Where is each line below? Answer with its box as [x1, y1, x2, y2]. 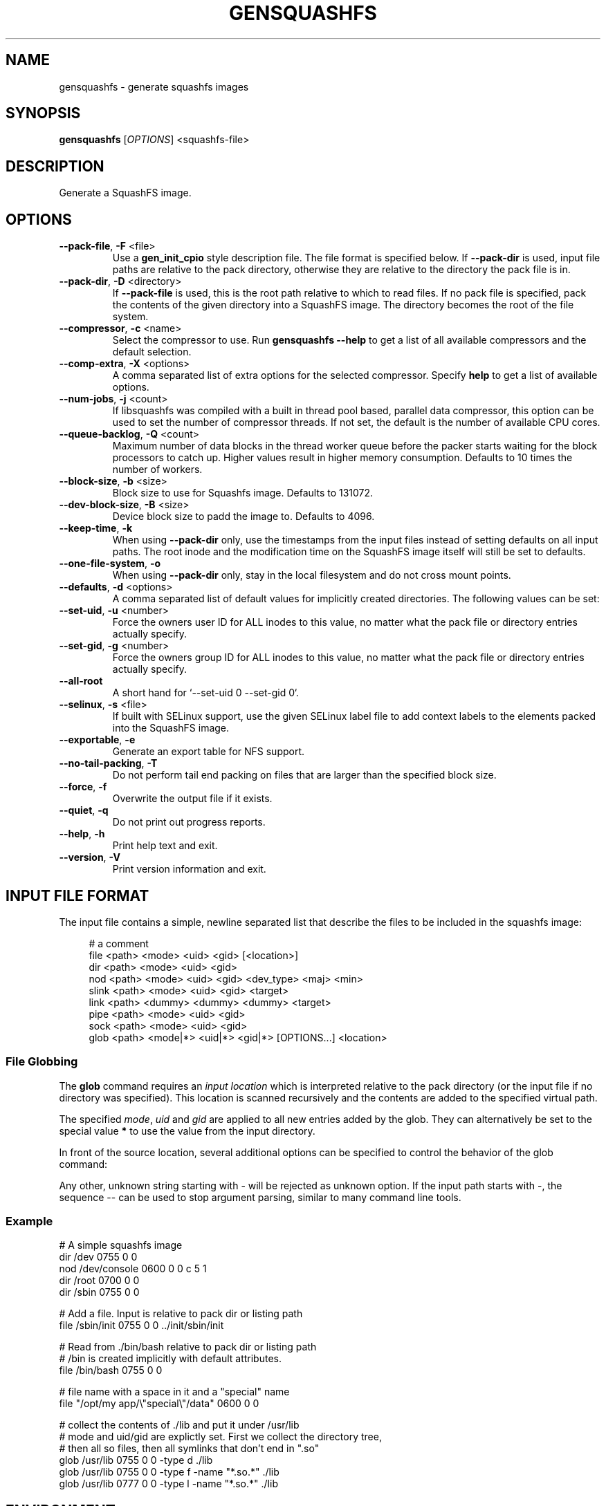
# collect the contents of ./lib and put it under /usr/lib [59, 1419, 300, 1431]
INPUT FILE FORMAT [6, 886, 149, 904]
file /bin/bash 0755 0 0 [59, 1364, 163, 1377]
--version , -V [59, 851, 120, 864]
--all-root [59, 675, 103, 687]
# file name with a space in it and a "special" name [59, 1386, 290, 1398]
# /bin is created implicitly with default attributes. [59, 1352, 282, 1365]
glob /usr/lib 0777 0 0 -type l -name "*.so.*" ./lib [59, 1478, 278, 1490]
